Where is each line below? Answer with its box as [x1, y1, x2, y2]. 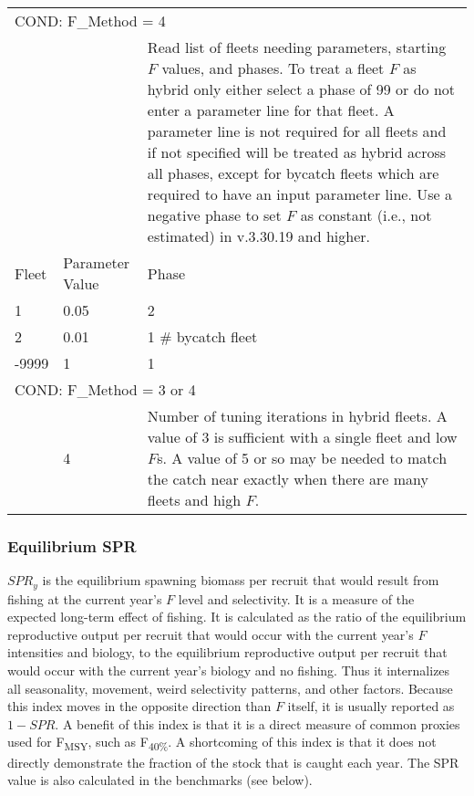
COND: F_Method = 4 [15, 10, 166, 31]
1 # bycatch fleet [147, 326, 258, 347]
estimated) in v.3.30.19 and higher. [147, 225, 371, 246]
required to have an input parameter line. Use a [147, 183, 452, 204]
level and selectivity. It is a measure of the [178, 589, 415, 608]
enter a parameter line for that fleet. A [147, 99, 395, 120]
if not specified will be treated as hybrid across [147, 141, 447, 162]
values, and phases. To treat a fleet [161, 58, 385, 79]
